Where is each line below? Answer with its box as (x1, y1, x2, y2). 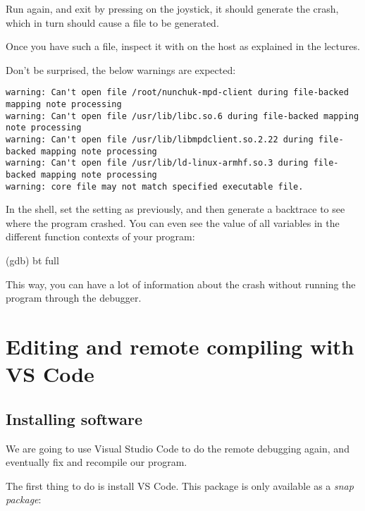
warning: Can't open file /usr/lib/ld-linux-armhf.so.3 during (6, 158, 309, 168)
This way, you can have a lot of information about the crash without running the (6, 276, 356, 291)
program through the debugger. (6, 290, 142, 305)
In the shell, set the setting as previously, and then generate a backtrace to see (6, 202, 345, 216)
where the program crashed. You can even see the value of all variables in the (6, 215, 340, 230)
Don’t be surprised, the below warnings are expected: (6, 62, 236, 77)
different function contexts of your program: (6, 229, 195, 244)
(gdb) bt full (6, 253, 59, 268)
